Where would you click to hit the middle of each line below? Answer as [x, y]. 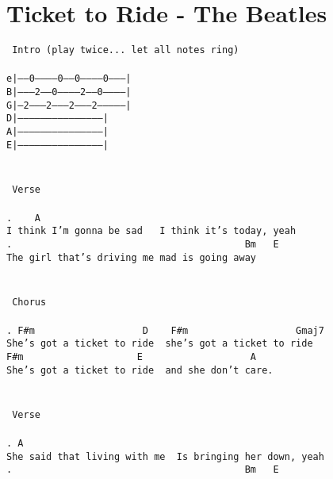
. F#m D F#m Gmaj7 [165, 330]
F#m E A [131, 357]
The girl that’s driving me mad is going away [131, 257]
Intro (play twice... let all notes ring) [126, 50]
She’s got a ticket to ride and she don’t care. [140, 370]
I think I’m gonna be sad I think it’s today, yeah [151, 231]
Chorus [29, 302]
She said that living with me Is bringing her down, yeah [165, 456]
